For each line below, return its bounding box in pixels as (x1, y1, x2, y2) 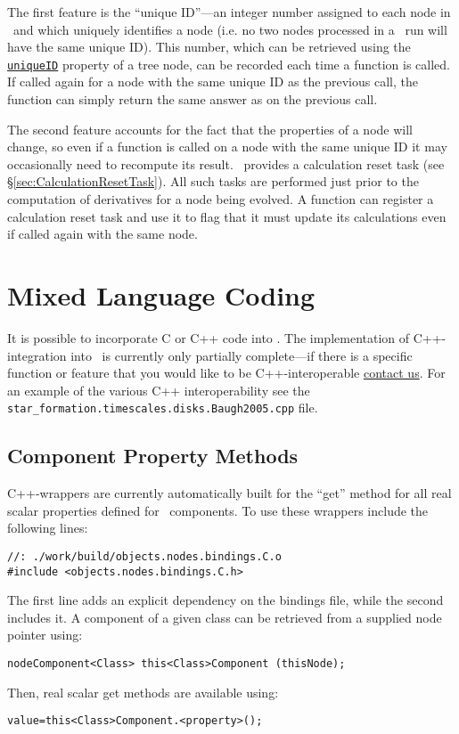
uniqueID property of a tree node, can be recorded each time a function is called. (7, 54, 450, 73)
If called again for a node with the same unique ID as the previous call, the (7, 72, 418, 91)
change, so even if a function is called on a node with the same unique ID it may (7, 137, 447, 156)
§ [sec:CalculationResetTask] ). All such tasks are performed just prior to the (7, 172, 419, 191)
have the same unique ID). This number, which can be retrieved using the (7, 37, 411, 56)
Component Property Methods (7, 442, 299, 469)
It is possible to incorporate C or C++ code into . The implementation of (7, 328, 410, 347)
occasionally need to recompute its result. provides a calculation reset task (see (7, 154, 445, 173)
